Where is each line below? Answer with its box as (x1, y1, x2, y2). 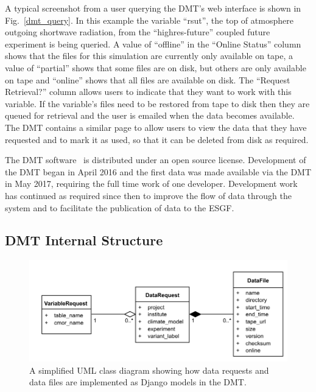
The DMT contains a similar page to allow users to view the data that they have (5, 121, 307, 133)
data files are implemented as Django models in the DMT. (29, 376, 247, 388)
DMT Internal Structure (5, 231, 163, 250)
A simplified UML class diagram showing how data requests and (29, 363, 269, 376)
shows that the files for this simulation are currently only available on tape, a (5, 49, 293, 62)
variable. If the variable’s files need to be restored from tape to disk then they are (5, 97, 310, 110)
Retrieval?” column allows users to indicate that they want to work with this (5, 85, 292, 98)
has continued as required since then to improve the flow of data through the (5, 189, 292, 201)
